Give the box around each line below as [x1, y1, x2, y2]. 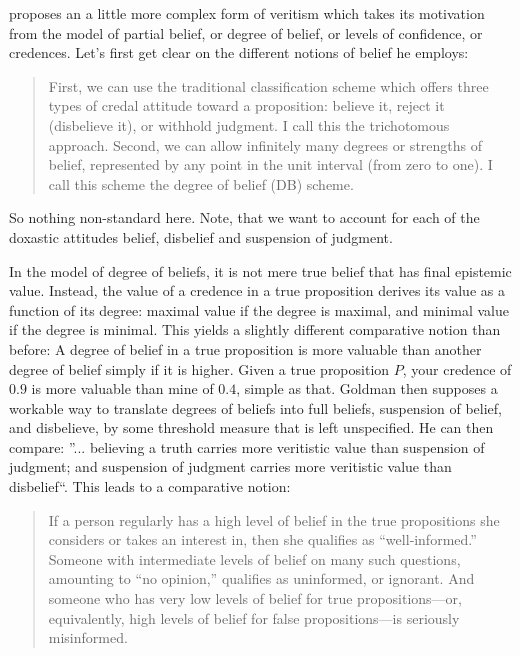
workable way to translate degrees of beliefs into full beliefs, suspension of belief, [9, 397, 502, 418]
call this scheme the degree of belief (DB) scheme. [48, 173, 354, 194]
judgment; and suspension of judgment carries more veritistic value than [9, 456, 452, 477]
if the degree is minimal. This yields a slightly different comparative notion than [9, 319, 501, 340]
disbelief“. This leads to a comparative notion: [9, 476, 291, 497]
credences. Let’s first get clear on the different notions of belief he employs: [9, 42, 469, 63]
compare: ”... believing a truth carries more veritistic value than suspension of [9, 436, 485, 457]
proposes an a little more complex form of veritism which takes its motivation [9, 3, 485, 23]
